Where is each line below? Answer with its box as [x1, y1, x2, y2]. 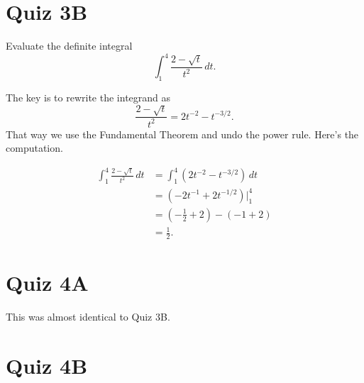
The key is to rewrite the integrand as [6, 90, 171, 105]
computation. [6, 140, 63, 155]
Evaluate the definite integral [6, 38, 133, 53]
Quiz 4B [6, 351, 88, 380]
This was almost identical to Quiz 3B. [6, 309, 170, 324]
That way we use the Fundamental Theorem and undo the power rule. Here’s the [6, 126, 359, 141]
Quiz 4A [6, 268, 89, 297]
